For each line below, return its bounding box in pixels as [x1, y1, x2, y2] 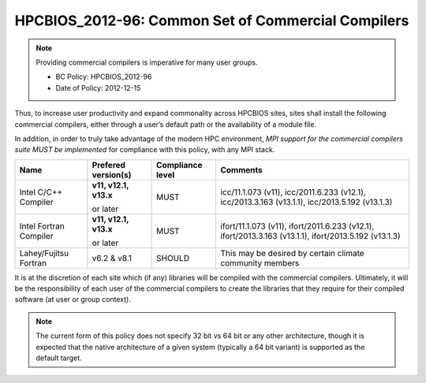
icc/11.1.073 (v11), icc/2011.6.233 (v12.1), [220, 186, 367, 197]
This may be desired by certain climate [220, 247, 364, 258]
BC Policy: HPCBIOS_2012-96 [55, 72, 152, 82]
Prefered [92, 159, 126, 170]
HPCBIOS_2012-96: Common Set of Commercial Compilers [14, 12, 409, 29]
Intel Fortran [19, 221, 65, 232]
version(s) [92, 169, 132, 180]
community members [220, 257, 300, 268]
